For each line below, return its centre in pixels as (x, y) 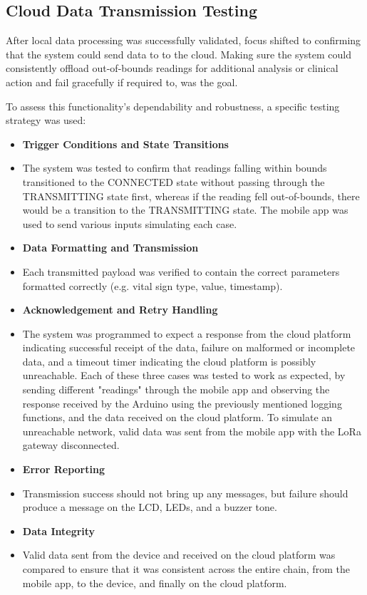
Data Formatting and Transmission (110, 248)
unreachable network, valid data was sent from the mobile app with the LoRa (192, 431)
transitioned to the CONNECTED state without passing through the (174, 181)
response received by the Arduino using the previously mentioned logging (182, 403)
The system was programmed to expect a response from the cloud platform (187, 333)
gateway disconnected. (71, 445)
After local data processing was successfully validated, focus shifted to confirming (183, 40)
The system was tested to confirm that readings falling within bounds (175, 168)
